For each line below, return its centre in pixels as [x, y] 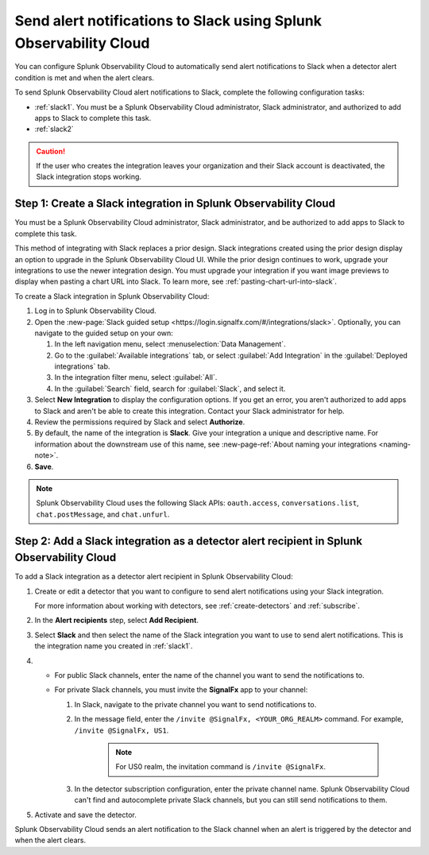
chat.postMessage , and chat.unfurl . [103, 514]
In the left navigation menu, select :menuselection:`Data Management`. [170, 344]
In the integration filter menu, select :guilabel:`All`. [136, 377]
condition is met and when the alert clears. [85, 77]
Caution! [51, 151]
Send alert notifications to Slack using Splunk [168, 21]
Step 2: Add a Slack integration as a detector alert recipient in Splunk [189, 541]
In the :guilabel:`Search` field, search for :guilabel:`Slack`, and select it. [170, 389]
